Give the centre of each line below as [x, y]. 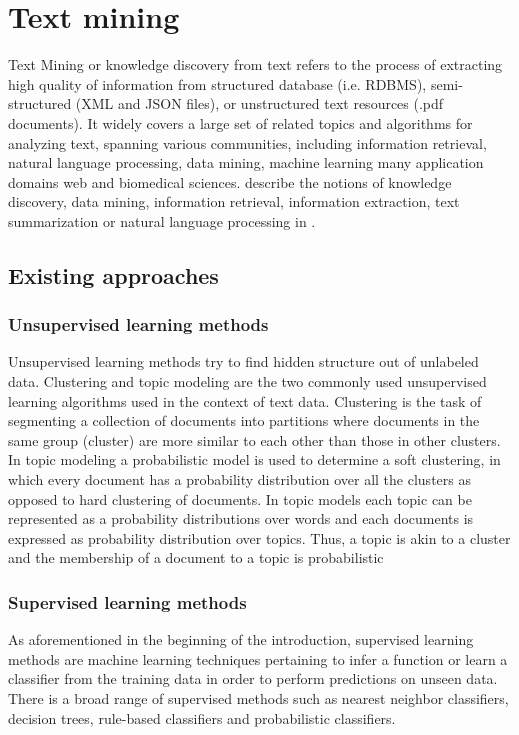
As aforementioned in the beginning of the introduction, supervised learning [241, 639]
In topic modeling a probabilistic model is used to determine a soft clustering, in [254, 459]
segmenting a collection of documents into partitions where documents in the [244, 420]
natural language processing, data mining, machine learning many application [246, 162]
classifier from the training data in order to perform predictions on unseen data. [253, 678]
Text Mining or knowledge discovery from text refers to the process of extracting [255, 64]
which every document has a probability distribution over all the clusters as [239, 479]
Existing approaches [113, 274]
